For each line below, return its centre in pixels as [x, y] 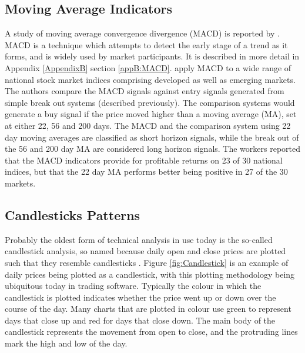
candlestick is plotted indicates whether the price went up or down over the [140, 297]
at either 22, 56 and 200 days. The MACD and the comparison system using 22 [148, 125]
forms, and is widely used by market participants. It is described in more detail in [152, 56]
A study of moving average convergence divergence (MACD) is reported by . [142, 33]
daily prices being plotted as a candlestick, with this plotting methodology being [150, 274]
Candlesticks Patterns [73, 214]
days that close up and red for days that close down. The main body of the [140, 320]
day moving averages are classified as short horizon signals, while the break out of [152, 137]
